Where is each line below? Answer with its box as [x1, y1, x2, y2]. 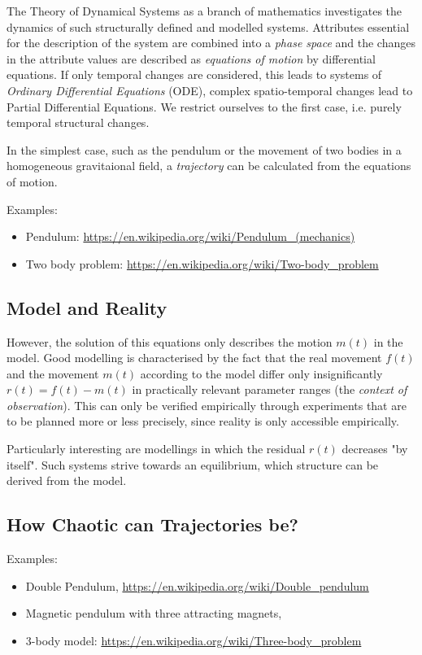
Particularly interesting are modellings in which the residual [7, 440, 306, 457]
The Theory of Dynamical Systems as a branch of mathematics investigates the [7, 2, 402, 19]
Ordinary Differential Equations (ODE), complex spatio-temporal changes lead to [7, 81, 413, 98]
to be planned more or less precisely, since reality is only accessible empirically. [7, 413, 399, 430]
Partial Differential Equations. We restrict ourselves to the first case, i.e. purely [7, 98, 402, 115]
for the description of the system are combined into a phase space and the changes [7, 34, 415, 51]
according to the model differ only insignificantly [140, 365, 383, 382]
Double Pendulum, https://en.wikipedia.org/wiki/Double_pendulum [25, 577, 369, 594]
